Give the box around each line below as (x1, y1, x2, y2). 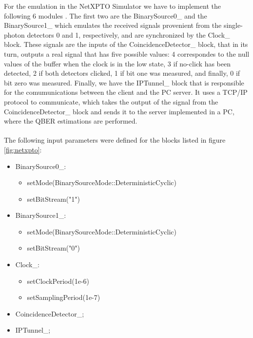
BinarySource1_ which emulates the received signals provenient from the (4, 20, 222, 30)
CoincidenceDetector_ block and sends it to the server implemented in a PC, (4, 106, 234, 116)
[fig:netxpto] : (4, 144, 42, 154)
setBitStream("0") (27, 243, 80, 253)
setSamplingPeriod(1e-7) (27, 292, 100, 302)
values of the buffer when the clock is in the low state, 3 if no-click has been (4, 58, 231, 68)
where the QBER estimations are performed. (4, 116, 137, 126)
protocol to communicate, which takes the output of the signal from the (4, 96, 218, 106)
